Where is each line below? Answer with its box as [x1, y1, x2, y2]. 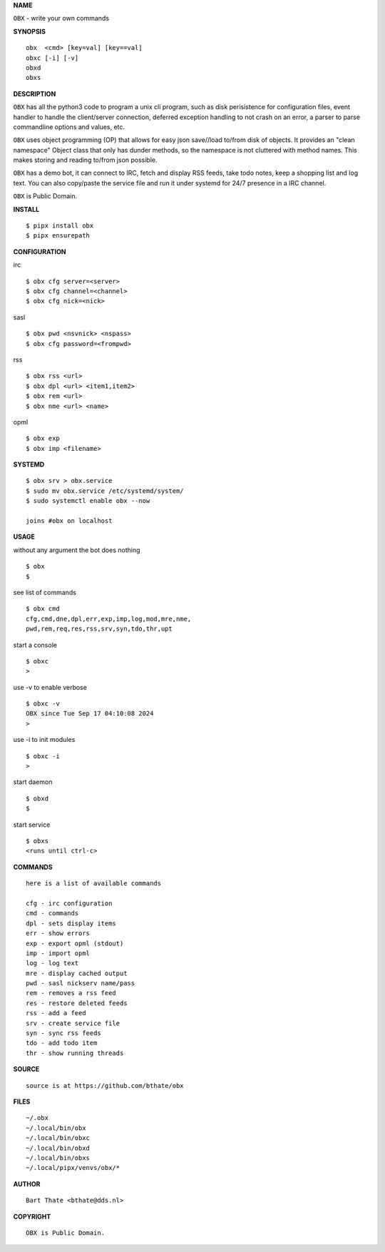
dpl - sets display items [26, 919, 117, 927]
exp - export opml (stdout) [26, 939, 124, 947]
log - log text [26, 960, 79, 967]
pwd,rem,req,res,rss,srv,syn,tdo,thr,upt [26, 625, 173, 633]
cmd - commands [26, 910, 79, 917]
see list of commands [13, 588, 76, 596]
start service [13, 820, 51, 829]
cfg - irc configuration [26, 899, 113, 907]
